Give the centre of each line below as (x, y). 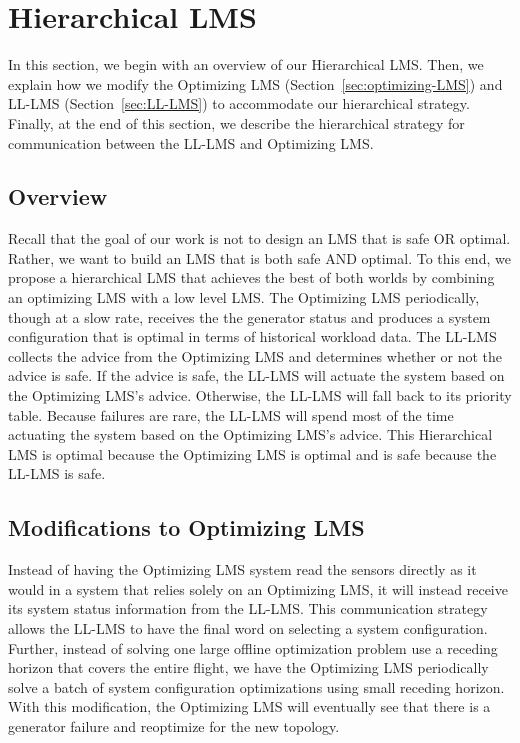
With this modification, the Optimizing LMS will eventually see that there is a (249, 706)
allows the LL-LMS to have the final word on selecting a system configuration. (248, 628)
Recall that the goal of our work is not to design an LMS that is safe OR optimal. (259, 238)
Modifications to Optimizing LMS (186, 527)
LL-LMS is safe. (57, 473)
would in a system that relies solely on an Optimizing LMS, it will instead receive (258, 588)
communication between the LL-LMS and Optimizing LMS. (191, 142)
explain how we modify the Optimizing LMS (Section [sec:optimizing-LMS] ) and (255, 83)
